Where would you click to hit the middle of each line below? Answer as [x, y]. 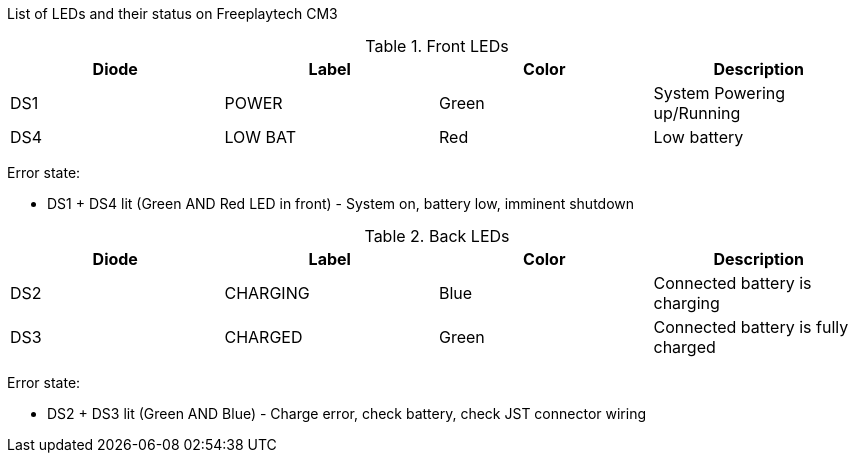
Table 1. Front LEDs [437, 46]
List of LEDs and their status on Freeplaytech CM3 [172, 13]
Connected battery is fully [751, 327]
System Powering [719, 93]
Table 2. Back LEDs [437, 236]
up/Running [697, 113]
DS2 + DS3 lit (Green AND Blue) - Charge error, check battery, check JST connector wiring [347, 413]
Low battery [698, 137]
